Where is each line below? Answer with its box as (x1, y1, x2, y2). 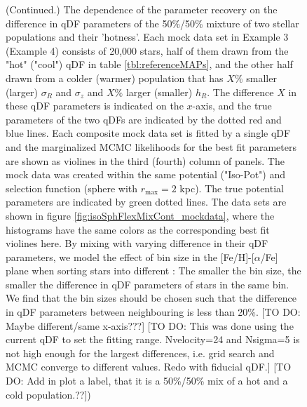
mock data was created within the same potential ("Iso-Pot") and (6, 167, 286, 182)
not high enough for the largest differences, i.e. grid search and (6, 345, 275, 360)
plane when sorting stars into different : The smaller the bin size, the (6, 263, 301, 278)
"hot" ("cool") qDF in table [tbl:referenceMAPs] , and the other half (6, 57, 293, 72)
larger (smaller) (125, 84, 193, 99)
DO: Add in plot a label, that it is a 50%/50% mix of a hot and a (6, 373, 288, 388)
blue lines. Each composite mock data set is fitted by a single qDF (6, 126, 291, 140)
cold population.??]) (6, 387, 91, 401)
